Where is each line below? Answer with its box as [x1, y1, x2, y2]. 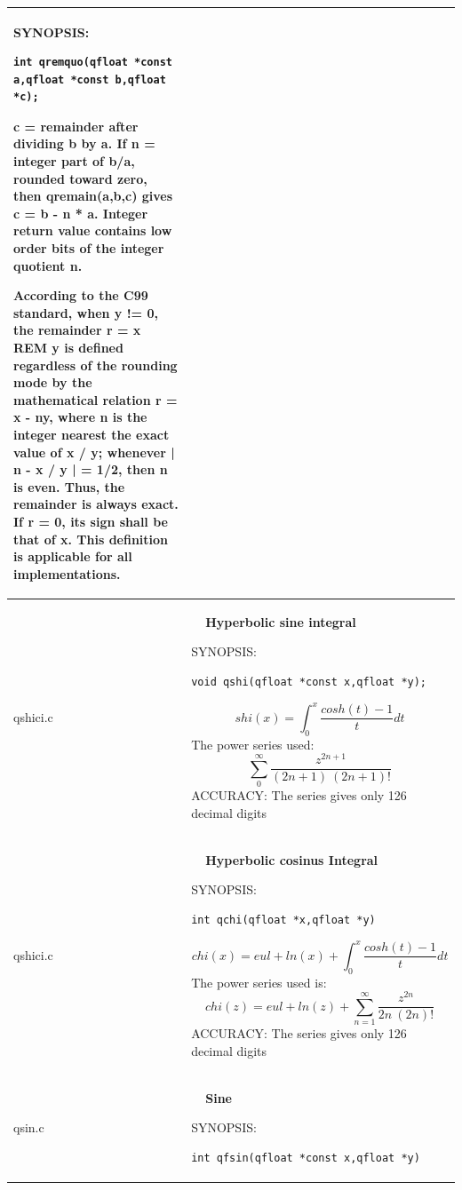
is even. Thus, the [13, 477, 125, 496]
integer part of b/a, [13, 152, 135, 171]
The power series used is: [191, 972, 327, 991]
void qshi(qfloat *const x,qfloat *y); [191, 675, 427, 688]
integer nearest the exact [13, 424, 170, 443]
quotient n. [13, 256, 83, 274]
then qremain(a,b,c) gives [13, 186, 173, 205]
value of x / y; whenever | [13, 442, 175, 461]
